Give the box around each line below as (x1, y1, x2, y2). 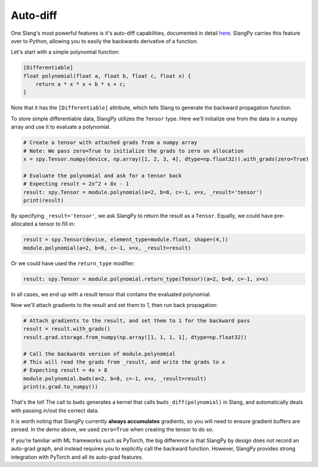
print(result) (23, 197, 64, 204)
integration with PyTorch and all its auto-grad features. (11, 453, 144, 461)
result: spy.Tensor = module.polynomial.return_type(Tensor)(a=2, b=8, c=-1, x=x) (23, 275, 269, 282)
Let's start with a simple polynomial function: (11, 48, 120, 55)
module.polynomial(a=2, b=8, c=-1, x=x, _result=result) (23, 244, 191, 251)
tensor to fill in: (38, 220, 75, 227)
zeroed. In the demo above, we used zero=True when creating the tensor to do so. (11, 426, 214, 433)
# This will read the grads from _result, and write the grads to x (23, 359, 226, 365)
